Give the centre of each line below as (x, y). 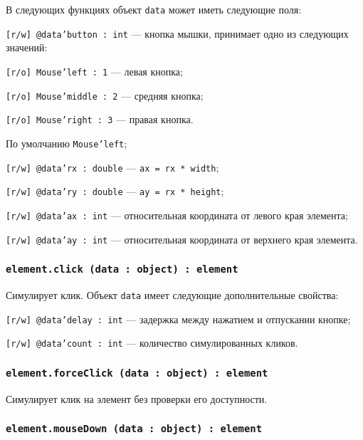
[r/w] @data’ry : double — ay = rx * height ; (115, 191)
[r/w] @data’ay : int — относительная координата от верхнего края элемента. (182, 239)
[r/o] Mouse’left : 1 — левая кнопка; (94, 71)
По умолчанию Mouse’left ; (67, 143)
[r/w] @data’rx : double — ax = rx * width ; (112, 167)
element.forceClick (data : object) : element (137, 373)
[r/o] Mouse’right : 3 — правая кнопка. (100, 119)
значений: (27, 47)
